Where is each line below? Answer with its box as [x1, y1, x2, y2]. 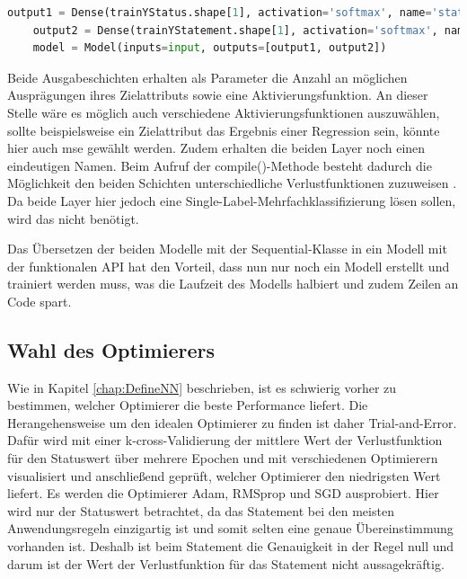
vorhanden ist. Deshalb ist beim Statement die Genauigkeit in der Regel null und [7, 537, 454, 556]
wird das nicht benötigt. [7, 209, 139, 227]
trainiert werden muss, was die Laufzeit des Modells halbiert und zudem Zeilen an [7, 274, 459, 293]
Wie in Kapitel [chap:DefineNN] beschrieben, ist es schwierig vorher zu [7, 378, 397, 396]
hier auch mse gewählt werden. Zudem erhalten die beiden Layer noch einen [7, 138, 426, 157]
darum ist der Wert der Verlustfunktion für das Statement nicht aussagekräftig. [7, 554, 445, 573]
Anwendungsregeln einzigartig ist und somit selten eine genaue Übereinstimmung [7, 519, 454, 538]
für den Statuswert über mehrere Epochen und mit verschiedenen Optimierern [7, 449, 438, 468]
